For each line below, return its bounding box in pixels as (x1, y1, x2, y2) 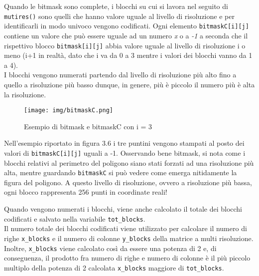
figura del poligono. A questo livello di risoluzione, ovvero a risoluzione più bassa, (4, 177, 252, 187)
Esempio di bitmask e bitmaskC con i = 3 (24, 121, 152, 131)
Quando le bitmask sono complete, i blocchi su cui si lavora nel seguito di (4, 1, 228, 11)
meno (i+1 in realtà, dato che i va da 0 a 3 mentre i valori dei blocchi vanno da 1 (4, 50, 253, 60)
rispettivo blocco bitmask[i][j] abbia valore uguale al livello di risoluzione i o (4, 40, 246, 50)
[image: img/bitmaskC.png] (24, 107, 113, 114)
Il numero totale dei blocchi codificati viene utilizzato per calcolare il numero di (4, 223, 247, 234)
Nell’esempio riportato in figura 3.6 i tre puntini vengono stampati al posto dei (4, 138, 245, 148)
